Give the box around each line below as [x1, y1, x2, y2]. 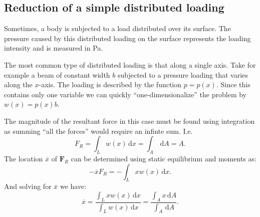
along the [4, 79, 33, 90]
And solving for [4, 181, 52, 191]
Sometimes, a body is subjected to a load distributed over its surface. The [4, 23, 231, 34]
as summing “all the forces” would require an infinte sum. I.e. [4, 125, 193, 136]
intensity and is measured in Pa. [4, 43, 103, 53]
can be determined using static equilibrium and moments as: [71, 153, 256, 163]
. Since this [216, 79, 250, 90]
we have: [60, 181, 87, 191]
